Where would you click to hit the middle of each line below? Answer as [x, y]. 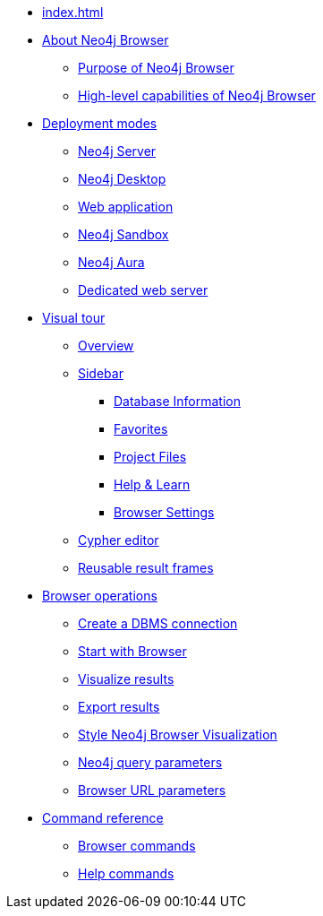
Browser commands [137, 846]
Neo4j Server [117, 151]
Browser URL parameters [152, 790]
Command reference [103, 818]
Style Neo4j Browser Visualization [178, 735]
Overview [106, 346]
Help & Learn [152, 484]
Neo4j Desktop [122, 179]
